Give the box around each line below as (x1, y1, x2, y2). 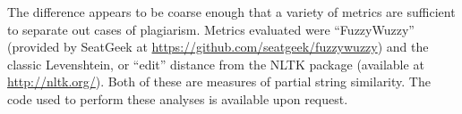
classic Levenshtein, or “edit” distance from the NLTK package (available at (7, 54, 424, 73)
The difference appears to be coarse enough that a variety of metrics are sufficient (7, 3, 456, 20)
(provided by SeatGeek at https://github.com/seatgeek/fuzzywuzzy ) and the (7, 37, 429, 56)
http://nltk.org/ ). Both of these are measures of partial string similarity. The (7, 72, 431, 91)
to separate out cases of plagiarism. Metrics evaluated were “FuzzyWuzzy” (7, 20, 415, 38)
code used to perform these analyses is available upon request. (7, 89, 348, 108)
